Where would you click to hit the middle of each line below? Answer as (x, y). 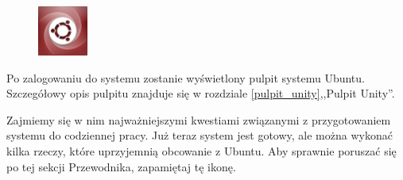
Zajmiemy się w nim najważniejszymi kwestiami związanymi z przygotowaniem (199, 119)
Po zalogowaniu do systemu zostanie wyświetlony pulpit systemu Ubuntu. (186, 77)
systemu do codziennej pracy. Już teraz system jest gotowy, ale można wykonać (200, 135)
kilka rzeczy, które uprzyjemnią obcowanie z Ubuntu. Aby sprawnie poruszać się (201, 150)
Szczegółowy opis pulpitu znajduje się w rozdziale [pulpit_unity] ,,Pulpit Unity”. (201, 93)
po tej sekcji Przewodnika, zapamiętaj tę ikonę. (121, 166)
